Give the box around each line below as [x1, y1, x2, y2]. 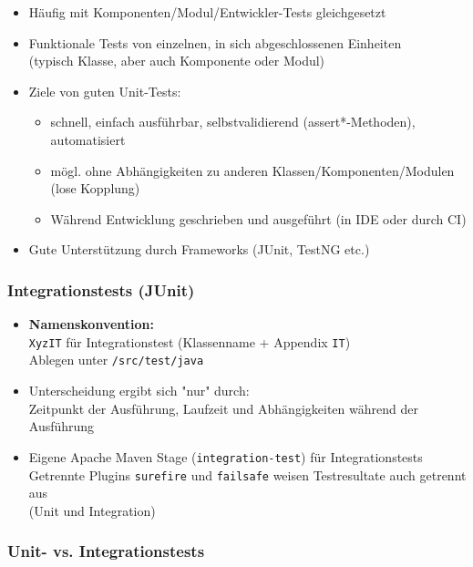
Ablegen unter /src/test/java [28, 350, 204, 369]
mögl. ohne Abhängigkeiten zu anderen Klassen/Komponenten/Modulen [50, 160, 455, 180]
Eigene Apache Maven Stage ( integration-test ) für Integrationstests [28, 447, 423, 466]
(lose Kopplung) [50, 179, 140, 198]
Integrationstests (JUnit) [7, 278, 195, 301]
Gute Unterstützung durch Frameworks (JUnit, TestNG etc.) [28, 240, 370, 259]
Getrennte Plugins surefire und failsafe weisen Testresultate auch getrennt [28, 465, 467, 484]
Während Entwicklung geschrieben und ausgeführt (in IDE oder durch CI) [50, 209, 467, 228]
